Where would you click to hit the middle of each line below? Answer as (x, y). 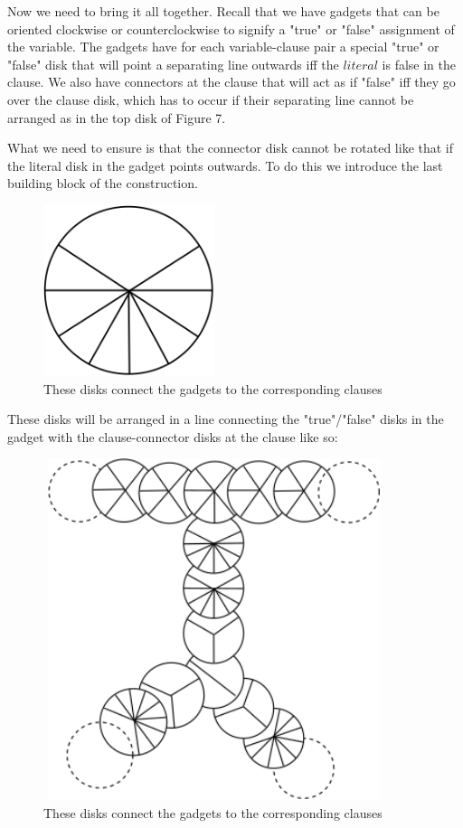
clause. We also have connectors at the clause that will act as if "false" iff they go (231, 82)
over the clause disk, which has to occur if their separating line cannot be (211, 99)
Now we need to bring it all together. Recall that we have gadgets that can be (223, 11)
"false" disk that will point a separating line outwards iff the (173, 64)
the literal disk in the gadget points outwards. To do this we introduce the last (225, 165)
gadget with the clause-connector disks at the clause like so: (173, 436)
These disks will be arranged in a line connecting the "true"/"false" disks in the (226, 419)
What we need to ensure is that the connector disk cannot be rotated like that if (231, 148)
